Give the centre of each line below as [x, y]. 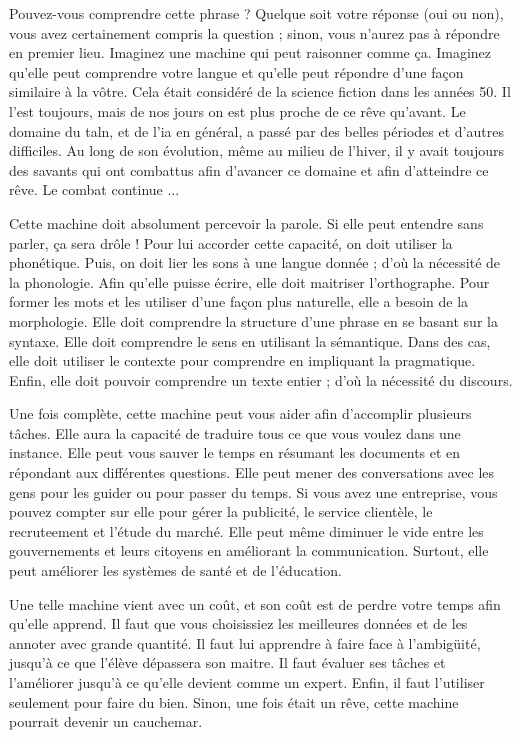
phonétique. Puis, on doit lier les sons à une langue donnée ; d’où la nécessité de [255, 262]
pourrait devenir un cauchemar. [106, 721]
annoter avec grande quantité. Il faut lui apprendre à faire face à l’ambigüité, [245, 642]
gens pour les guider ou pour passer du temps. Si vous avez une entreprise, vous [253, 491]
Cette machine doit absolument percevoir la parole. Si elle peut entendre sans [246, 222]
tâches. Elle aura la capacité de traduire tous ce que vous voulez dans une [235, 432]
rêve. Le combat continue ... [94, 189]
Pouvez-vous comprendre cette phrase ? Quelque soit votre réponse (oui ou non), [256, 13]
